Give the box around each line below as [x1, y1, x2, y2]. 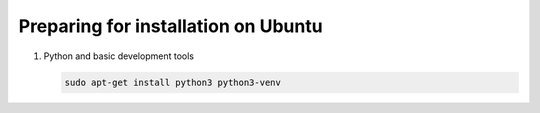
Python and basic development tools [43, 50, 195, 62]
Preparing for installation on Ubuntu [18, 15, 324, 37]
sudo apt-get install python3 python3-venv [64, 76, 282, 88]
